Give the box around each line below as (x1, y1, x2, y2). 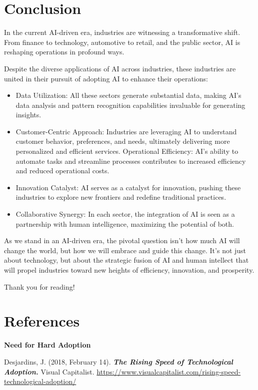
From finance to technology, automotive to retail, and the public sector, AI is (4, 36, 240, 47)
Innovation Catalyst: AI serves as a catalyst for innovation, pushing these (15, 182, 241, 192)
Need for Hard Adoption (4, 340, 91, 350)
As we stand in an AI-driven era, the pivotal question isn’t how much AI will (4, 235, 240, 246)
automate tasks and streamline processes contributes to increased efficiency (15, 155, 246, 166)
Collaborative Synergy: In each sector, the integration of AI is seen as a (15, 209, 235, 219)
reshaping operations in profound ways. (4, 46, 124, 57)
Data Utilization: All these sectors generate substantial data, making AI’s (15, 90, 241, 100)
